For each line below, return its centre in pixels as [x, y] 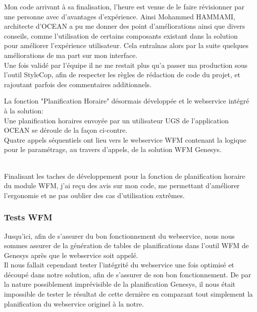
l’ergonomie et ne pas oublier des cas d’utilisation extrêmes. [94, 195]
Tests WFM [28, 217]
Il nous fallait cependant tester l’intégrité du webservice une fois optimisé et [119, 265]
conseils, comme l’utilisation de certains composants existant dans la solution [121, 35]
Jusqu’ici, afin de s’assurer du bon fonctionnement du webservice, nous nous [119, 235]
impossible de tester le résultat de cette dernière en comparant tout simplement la [128, 294]
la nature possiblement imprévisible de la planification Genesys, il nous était [120, 284]
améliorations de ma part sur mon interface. [71, 55]
